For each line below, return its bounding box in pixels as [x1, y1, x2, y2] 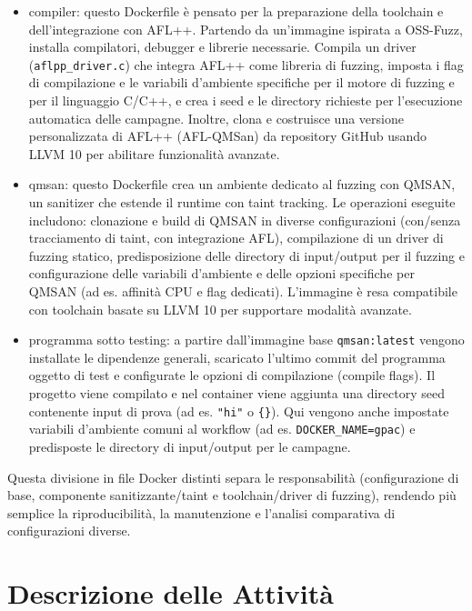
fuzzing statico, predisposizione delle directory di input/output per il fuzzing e [28, 245, 465, 265]
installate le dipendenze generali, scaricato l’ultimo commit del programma [28, 347, 446, 366]
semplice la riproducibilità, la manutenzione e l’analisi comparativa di [7, 503, 396, 522]
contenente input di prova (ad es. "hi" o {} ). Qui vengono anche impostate [28, 401, 449, 420]
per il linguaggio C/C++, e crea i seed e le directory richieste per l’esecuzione [28, 91, 463, 110]
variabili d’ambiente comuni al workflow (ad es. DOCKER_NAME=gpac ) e [28, 419, 416, 438]
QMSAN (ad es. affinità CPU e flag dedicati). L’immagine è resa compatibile [28, 281, 457, 300]
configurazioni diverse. [7, 521, 131, 540]
